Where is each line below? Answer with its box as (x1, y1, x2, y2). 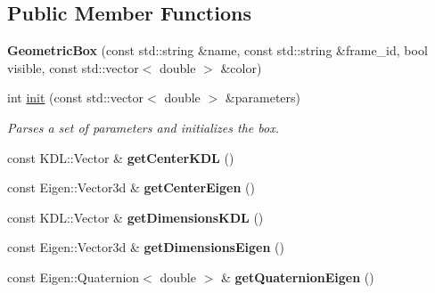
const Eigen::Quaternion (7, 267, 140, 286)
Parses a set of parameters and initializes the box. (7, 118, 279, 136)
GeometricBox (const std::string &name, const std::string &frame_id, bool (7, 41, 428, 60)
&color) (220, 58, 262, 77)
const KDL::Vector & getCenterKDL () (7, 148, 234, 167)
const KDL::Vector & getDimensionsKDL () (7, 208, 264, 226)
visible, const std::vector (7, 58, 139, 77)
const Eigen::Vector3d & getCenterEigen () (7, 178, 256, 197)
